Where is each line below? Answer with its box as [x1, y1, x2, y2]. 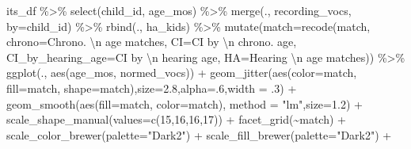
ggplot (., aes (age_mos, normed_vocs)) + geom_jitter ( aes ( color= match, [6, 64, 357, 81]
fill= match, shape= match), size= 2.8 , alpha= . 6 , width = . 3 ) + [6, 79, 297, 96]
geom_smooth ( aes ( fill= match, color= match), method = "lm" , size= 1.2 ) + [6, 95, 363, 112]
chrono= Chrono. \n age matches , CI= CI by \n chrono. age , [6, 33, 297, 50]
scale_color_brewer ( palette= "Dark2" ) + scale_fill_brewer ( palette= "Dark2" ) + [6, 126, 392, 143]
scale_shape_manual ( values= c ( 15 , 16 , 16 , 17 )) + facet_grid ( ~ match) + [6, 111, 346, 128]
